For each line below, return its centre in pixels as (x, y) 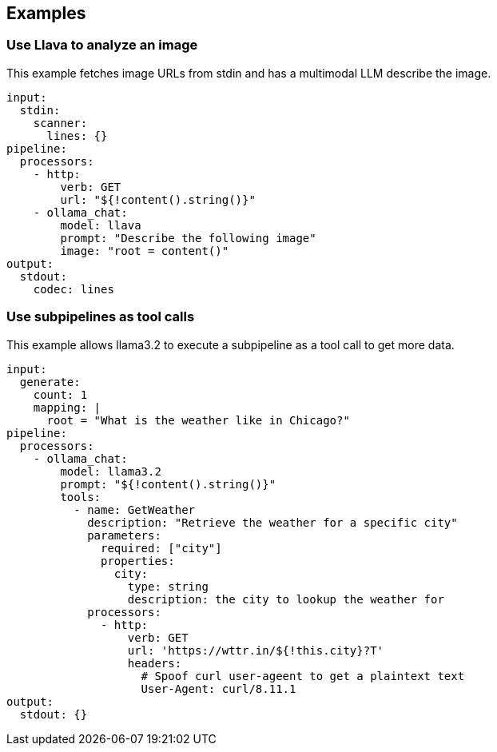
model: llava (101, 225)
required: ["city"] (161, 548)
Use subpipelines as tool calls (101, 317)
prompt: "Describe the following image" (188, 238)
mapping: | (67, 407)
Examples (46, 13)
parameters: (124, 535)
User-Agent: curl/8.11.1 (219, 688)
